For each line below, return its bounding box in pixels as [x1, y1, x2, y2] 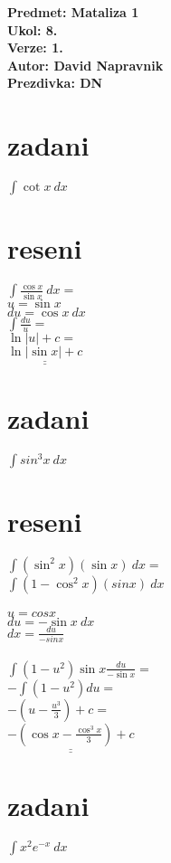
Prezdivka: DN [7, 73, 103, 92]
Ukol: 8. [7, 20, 58, 39]
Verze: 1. [7, 38, 63, 57]
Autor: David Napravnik [7, 55, 164, 74]
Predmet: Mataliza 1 [7, 3, 139, 21]
